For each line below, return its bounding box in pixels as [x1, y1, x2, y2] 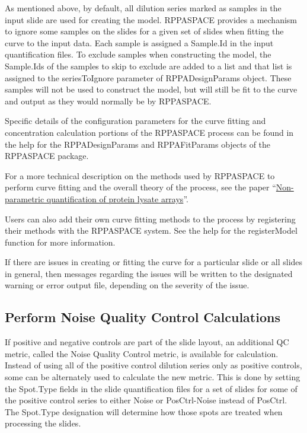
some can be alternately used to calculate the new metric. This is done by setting [5, 371, 300, 383]
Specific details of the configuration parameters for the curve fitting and [5, 114, 266, 127]
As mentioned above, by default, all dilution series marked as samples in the [5, 2, 282, 14]
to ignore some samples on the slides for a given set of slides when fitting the [5, 25, 284, 37]
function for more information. [5, 235, 116, 248]
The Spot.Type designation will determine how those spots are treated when [5, 405, 283, 418]
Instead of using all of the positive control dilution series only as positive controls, [5, 359, 302, 371]
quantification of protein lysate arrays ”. [46, 192, 188, 205]
